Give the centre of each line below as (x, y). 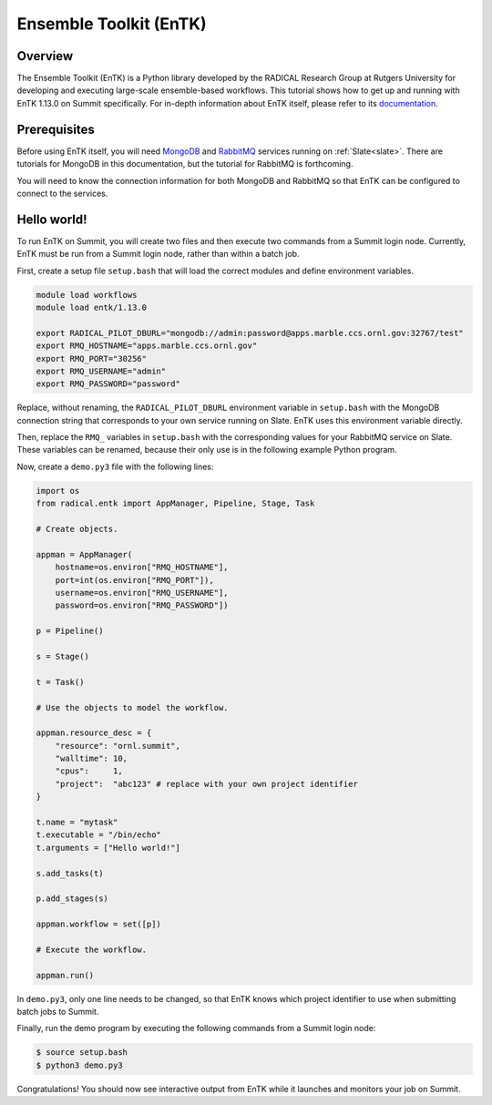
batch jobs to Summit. (58, 1012)
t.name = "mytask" (77, 823)
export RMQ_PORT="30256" (92, 358)
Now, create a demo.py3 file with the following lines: (115, 466)
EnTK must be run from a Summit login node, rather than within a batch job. (158, 254)
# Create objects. (77, 529)
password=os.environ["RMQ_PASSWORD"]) (142, 605)
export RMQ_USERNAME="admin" (101, 371)
